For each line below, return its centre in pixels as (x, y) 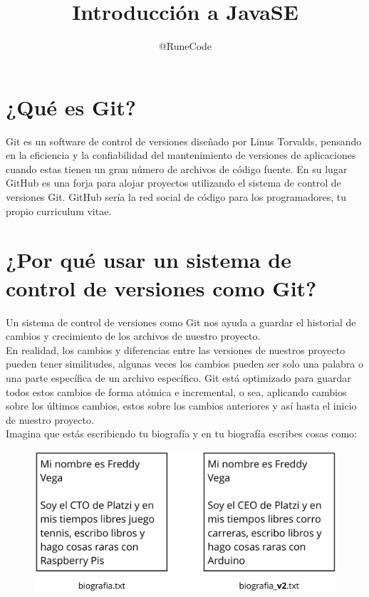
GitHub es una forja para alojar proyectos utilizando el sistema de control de (173, 183)
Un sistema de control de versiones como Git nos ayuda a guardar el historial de (181, 322)
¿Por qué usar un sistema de (149, 260)
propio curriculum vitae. (59, 211)
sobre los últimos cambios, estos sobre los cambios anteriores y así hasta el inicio (181, 406)
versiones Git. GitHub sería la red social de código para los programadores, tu (176, 197)
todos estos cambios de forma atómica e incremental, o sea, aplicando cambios (176, 391)
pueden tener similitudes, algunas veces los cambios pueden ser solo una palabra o (184, 364)
